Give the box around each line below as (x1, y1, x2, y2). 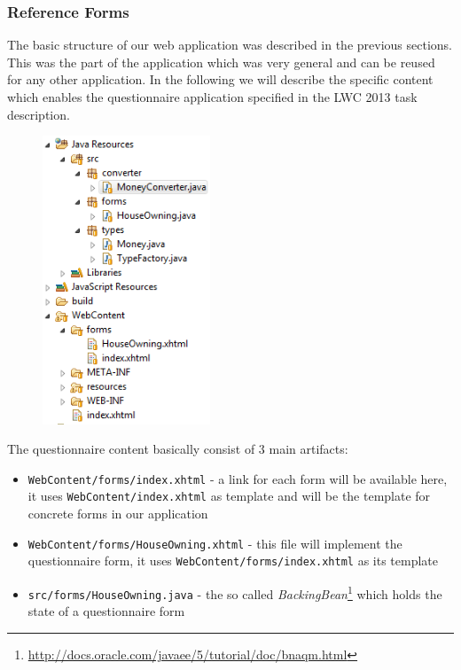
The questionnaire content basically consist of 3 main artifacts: (7, 440, 348, 458)
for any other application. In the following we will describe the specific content (7, 70, 434, 89)
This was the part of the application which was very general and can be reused (7, 52, 435, 71)
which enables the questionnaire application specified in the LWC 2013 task (7, 88, 418, 105)
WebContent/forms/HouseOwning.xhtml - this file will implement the (27, 534, 402, 552)
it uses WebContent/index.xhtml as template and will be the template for (27, 487, 431, 505)
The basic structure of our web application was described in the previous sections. (7, 35, 452, 54)
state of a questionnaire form (27, 602, 185, 620)
